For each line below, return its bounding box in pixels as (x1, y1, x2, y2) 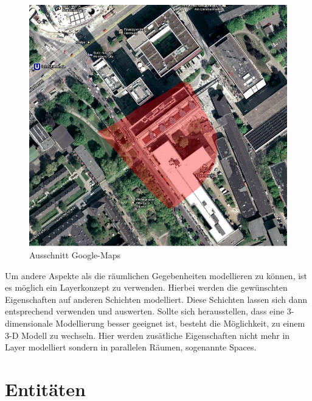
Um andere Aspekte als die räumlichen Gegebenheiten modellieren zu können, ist (5, 269, 308, 282)
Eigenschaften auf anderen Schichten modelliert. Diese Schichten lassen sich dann (5, 293, 308, 305)
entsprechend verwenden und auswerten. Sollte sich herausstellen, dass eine (5, 305, 285, 318)
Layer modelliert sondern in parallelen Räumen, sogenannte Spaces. (5, 341, 257, 353)
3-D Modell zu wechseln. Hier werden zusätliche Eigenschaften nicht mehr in (5, 328, 290, 341)
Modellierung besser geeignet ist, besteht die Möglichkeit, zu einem (55, 317, 305, 330)
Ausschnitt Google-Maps (29, 249, 121, 261)
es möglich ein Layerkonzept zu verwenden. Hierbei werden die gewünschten (5, 281, 288, 294)
